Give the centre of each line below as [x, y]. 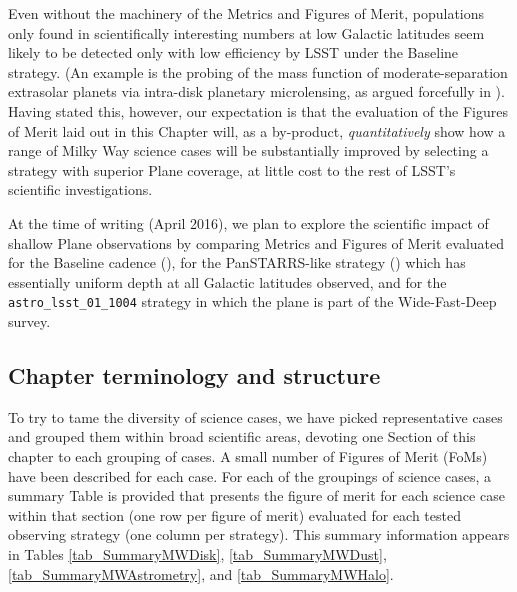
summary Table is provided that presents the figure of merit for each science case [256, 495]
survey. [29, 320]
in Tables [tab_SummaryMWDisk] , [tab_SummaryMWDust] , [197, 553]
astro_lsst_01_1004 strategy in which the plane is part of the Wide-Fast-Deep [252, 301]
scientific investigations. [80, 189]
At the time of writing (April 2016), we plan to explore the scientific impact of [248, 222]
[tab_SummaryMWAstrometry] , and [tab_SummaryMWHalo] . [201, 573]
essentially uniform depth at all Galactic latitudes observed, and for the [227, 281]
